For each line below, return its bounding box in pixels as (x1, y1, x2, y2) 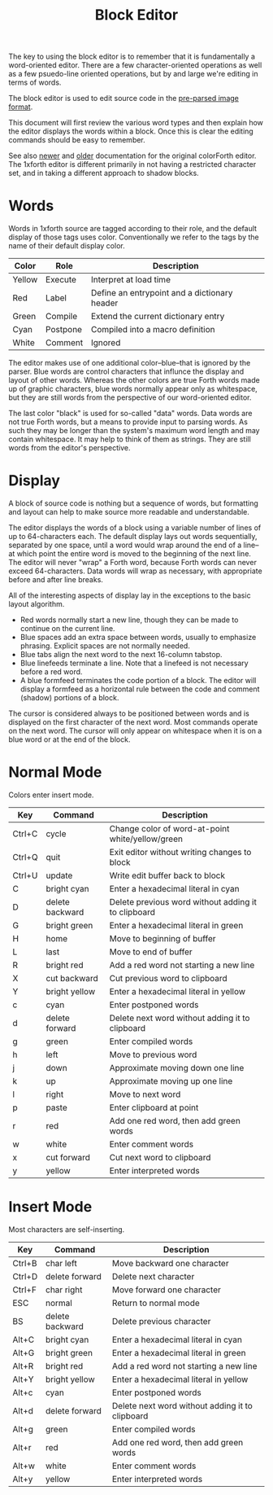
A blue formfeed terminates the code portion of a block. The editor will (19, 676, 257, 686)
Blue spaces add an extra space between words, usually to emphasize (19, 633, 257, 642)
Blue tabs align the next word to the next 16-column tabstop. (19, 650, 223, 660)
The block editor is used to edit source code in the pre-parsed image (8, 94, 240, 103)
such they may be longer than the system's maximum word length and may (8, 426, 260, 436)
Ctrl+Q (12, 852, 38, 862)
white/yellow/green (109, 833, 183, 844)
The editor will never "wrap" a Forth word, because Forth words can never (8, 558, 258, 568)
